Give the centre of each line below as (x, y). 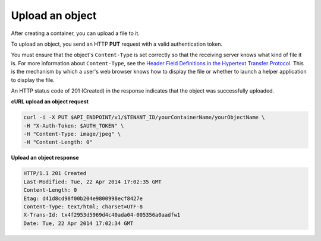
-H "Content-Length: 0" (58, 142)
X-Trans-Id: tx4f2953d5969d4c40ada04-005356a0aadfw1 (102, 215)
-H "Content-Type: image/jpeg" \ (72, 134)
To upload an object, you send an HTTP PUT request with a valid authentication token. (117, 44)
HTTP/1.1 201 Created (55, 173)
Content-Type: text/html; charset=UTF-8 (83, 207)
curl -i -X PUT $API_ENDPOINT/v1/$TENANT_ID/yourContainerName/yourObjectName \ (144, 118)
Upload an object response (45, 158)
